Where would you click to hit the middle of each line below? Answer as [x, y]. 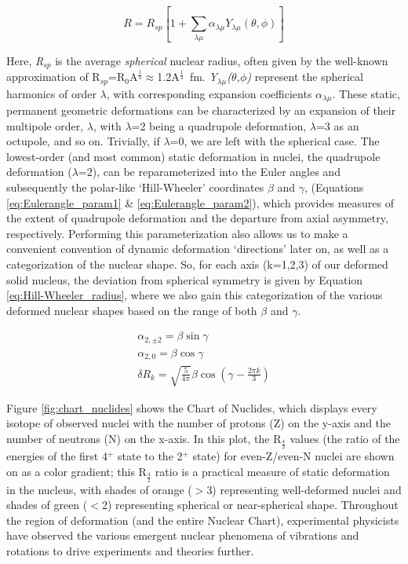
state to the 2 [150, 456]
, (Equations [334, 187]
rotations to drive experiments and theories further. [130, 550]
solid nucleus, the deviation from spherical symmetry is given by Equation [185, 279]
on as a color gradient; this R [76, 472]
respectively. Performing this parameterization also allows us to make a [177, 233]
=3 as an [337, 125]
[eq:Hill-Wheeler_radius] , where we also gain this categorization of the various [195, 295]
